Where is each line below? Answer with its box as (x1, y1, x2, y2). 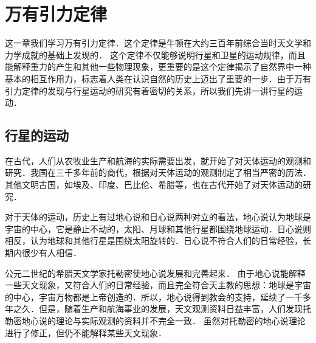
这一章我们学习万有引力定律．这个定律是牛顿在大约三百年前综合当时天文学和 (5, 36, 311, 49)
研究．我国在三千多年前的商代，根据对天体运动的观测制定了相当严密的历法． (5, 166, 311, 179)
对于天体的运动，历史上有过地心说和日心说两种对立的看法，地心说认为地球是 (5, 210, 311, 223)
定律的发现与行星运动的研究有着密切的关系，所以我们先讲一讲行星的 (21, 84, 294, 97)
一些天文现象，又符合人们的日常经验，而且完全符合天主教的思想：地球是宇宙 (5, 279, 311, 291)
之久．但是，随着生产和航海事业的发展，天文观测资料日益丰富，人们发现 (13, 302, 303, 315)
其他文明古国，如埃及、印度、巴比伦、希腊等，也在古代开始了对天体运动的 (5, 178, 303, 191)
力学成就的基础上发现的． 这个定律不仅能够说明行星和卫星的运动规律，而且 (5, 48, 306, 61)
